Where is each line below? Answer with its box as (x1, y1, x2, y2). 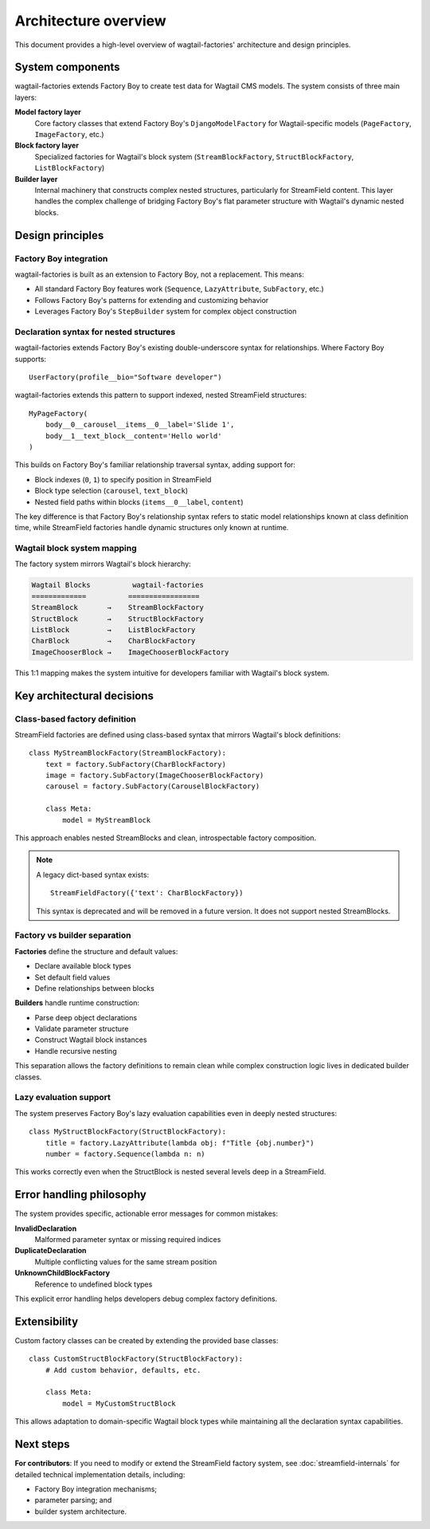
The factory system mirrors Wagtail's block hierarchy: (14, 559, 191, 569)
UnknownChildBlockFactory (14, 1268, 111, 1278)
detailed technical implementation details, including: (14, 1469, 186, 1479)
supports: (14, 354, 47, 364)
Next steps (14, 1437, 70, 1451)
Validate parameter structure (34, 1024, 129, 1034)
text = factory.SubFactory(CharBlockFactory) (45, 760, 227, 768)
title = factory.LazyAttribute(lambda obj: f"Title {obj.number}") (45, 1138, 315, 1147)
